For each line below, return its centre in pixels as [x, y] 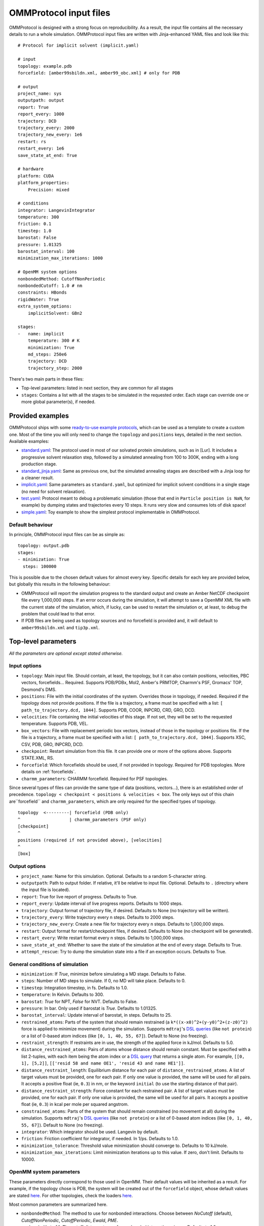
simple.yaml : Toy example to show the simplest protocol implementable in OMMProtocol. [111, 512]
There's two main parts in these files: [46, 379]
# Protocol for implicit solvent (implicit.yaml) [78, 46]
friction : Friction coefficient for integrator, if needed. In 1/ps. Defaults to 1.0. [100, 1139]
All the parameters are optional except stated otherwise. [66, 653]
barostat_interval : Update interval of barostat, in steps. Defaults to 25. [97, 1015]
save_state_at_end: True [47, 155]
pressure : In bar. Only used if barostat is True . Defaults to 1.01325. [89, 1008]
